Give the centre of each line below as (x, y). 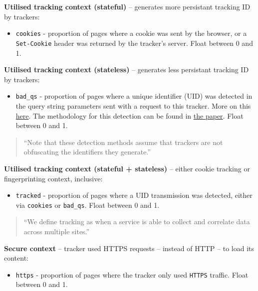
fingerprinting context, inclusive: (53, 178)
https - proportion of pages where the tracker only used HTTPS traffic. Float (132, 274)
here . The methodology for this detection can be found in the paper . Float (129, 115)
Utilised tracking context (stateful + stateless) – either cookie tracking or (127, 168)
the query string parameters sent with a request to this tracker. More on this (133, 105)
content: (16, 258)
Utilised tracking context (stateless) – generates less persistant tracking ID (127, 70)
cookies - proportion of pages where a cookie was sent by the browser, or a (131, 33)
